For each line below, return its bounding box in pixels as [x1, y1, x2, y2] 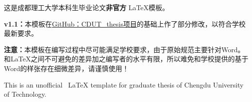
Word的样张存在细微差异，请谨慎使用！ [4, 63, 129, 73]
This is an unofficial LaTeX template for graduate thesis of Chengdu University [4, 79, 244, 89]
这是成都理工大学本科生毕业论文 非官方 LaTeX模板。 [4, 2, 169, 12]
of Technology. [4, 89, 47, 99]
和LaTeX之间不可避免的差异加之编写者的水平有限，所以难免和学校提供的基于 [4, 54, 249, 64]
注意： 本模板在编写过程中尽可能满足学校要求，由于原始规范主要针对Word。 [4, 44, 245, 54]
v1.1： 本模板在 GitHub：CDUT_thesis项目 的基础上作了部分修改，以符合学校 [4, 18, 246, 29]
